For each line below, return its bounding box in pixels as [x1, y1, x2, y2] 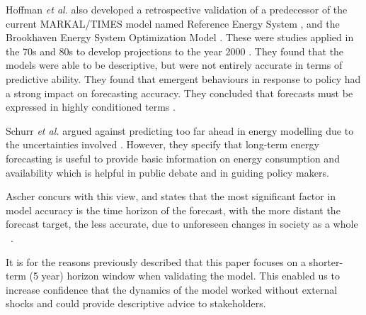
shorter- [309, 254, 343, 269]
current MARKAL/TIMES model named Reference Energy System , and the [6, 16, 340, 31]
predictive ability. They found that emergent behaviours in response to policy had [6, 71, 361, 86]
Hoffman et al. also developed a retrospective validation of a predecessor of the [6, 2, 348, 16]
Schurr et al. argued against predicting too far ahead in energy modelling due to [6, 123, 354, 138]
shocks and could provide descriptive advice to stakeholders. [6, 296, 266, 311]
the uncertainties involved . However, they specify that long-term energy [6, 137, 319, 152]
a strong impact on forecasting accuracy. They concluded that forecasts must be [6, 85, 353, 100]
